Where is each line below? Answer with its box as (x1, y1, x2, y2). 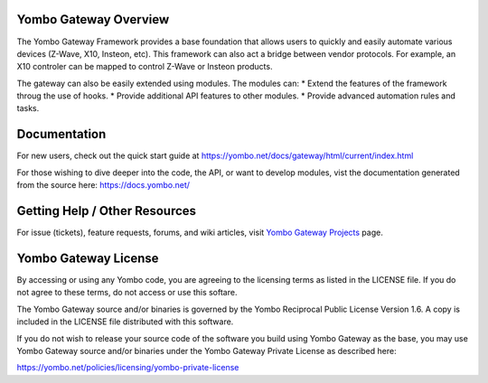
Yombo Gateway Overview (16, 12, 170, 27)
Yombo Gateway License (16, 250, 159, 266)
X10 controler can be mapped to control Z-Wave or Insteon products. (16, 61, 273, 72)
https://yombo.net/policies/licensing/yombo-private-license (16, 362, 239, 373)
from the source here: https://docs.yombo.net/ (16, 180, 190, 191)
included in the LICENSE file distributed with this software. (16, 316, 234, 327)
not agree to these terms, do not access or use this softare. (16, 287, 238, 298)
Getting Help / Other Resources (16, 203, 197, 219)
